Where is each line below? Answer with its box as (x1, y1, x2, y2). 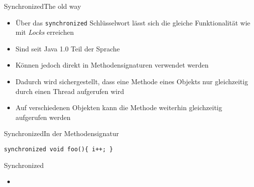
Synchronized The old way (4, 1, 81, 11)
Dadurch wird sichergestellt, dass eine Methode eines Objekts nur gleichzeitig (15, 76, 248, 87)
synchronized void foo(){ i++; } (4, 146, 113, 153)
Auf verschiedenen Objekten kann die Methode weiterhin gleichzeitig (15, 102, 222, 113)
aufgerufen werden (15, 112, 71, 122)
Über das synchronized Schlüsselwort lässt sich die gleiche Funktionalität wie (15, 17, 251, 27)
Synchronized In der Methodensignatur (4, 128, 119, 139)
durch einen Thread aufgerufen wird (15, 86, 124, 96)
